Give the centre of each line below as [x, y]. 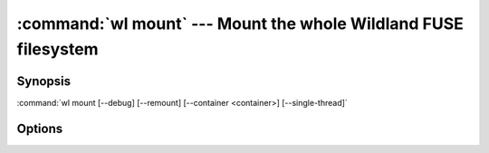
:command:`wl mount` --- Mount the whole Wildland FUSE [240, 24]
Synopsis [44, 81]
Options [40, 128]
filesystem [58, 49]
